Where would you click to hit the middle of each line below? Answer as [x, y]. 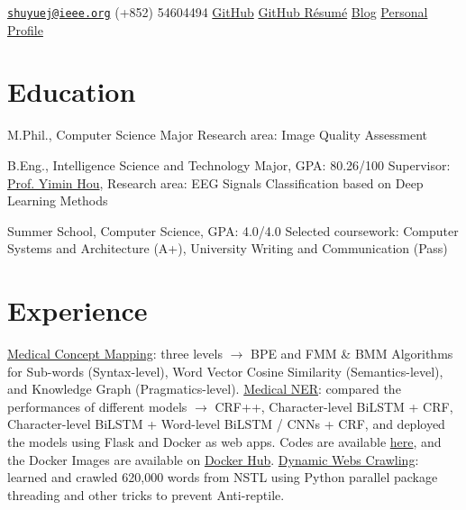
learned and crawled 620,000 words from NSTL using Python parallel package [223, 477]
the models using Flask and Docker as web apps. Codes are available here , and [224, 442]
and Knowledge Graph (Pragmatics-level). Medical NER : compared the [204, 389]
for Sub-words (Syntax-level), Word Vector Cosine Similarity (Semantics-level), [225, 371]
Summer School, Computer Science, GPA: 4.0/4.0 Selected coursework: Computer [233, 230]
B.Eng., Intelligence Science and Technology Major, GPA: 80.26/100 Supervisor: [229, 164]
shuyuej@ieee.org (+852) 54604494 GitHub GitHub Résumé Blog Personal [218, 12]
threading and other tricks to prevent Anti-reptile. [146, 494]
